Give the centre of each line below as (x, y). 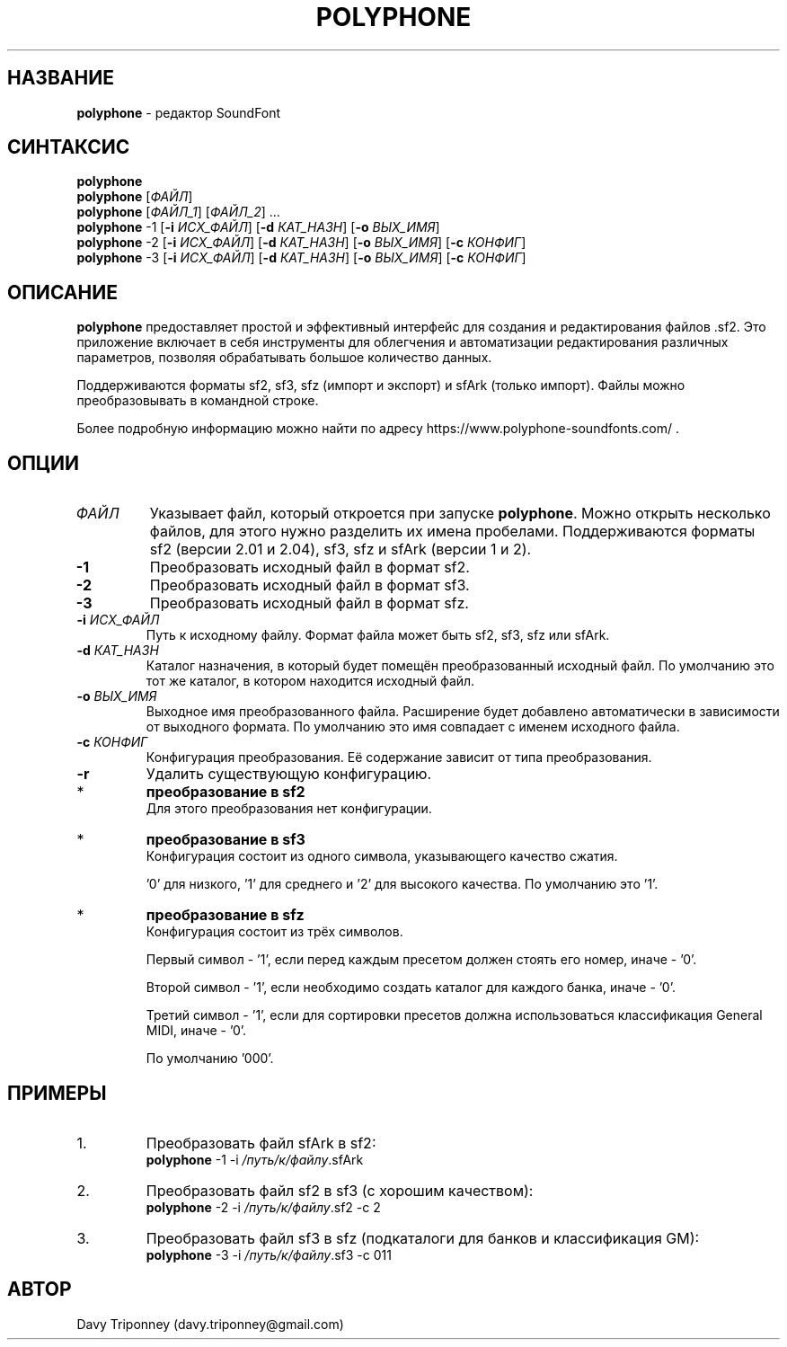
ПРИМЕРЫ (57, 1093)
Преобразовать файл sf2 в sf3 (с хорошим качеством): (340, 1190)
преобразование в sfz (225, 915)
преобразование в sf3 (225, 840)
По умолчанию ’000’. (210, 1059)
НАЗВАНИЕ (61, 78)
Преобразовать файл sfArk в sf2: (261, 1143)
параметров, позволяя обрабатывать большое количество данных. (284, 358)
